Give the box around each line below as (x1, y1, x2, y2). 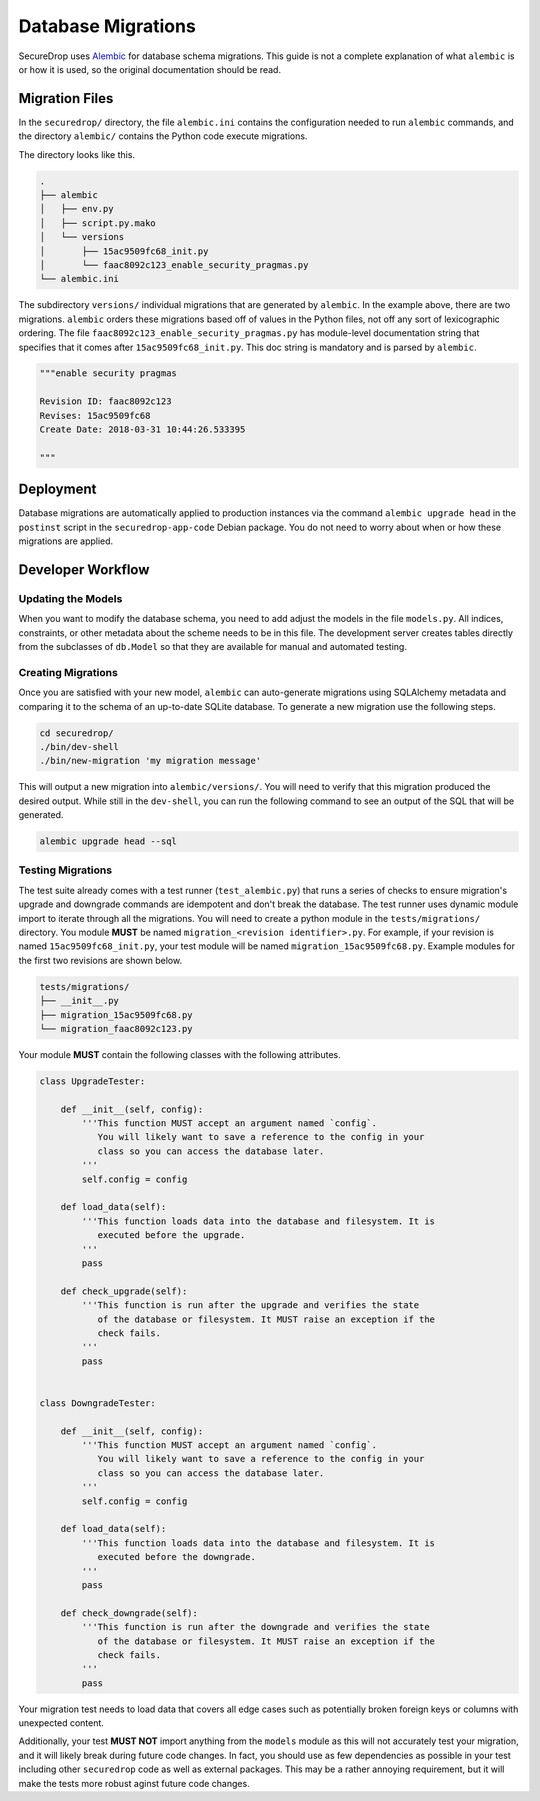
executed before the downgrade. (97, 1551, 257, 1563)
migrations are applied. (18, 535, 114, 547)
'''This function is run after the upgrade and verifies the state (81, 1300, 420, 1311)
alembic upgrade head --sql (39, 836, 177, 847)
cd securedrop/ (39, 727, 114, 739)
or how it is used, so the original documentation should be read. (18, 63, 282, 75)
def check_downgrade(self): (60, 1607, 199, 1619)
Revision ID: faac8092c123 (39, 396, 172, 407)
